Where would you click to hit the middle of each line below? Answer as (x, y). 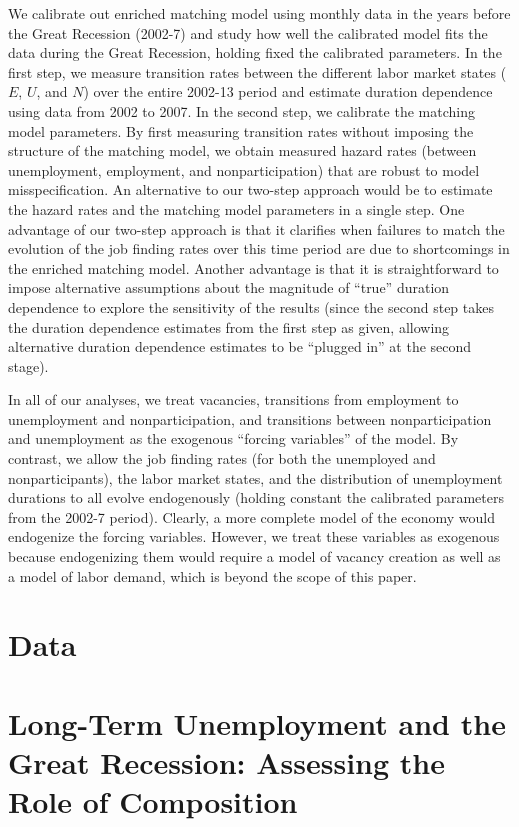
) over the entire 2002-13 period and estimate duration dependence (288, 91)
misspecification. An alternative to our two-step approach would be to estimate (250, 189)
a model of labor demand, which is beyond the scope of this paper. (212, 575)
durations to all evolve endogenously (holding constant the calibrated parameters (256, 497)
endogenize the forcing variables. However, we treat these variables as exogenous (254, 536)
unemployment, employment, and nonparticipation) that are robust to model (244, 169)
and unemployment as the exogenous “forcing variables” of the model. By (233, 438)
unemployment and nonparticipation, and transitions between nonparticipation (250, 418)
